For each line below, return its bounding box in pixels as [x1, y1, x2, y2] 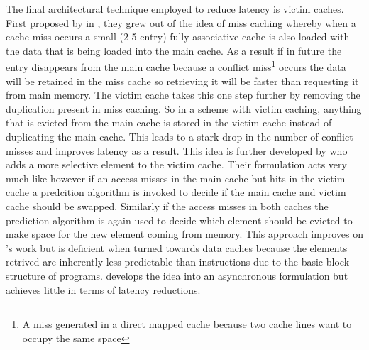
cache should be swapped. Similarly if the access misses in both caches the [6, 198, 329, 213]
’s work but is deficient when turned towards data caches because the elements [6, 240, 348, 255]
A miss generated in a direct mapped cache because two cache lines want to [22, 317, 352, 332]
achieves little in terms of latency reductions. [6, 282, 201, 297]
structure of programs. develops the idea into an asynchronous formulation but [6, 268, 348, 283]
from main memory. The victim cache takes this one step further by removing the [6, 87, 360, 102]
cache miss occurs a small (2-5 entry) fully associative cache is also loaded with [6, 29, 350, 44]
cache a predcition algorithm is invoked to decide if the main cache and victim [6, 185, 346, 199]
